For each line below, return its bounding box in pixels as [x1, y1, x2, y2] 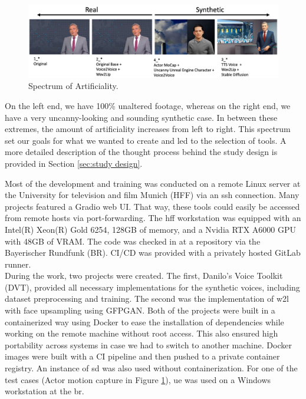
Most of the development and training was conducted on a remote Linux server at [5, 177, 301, 189]
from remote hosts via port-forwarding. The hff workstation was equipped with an [5, 212, 301, 224]
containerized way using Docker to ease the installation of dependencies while [5, 315, 284, 328]
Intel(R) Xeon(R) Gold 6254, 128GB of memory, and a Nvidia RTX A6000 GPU [5, 223, 297, 235]
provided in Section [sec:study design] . [5, 157, 143, 169]
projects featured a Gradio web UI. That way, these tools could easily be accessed [5, 200, 300, 212]
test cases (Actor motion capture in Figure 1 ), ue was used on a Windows [5, 373, 271, 385]
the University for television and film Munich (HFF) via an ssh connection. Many [5, 189, 300, 201]
